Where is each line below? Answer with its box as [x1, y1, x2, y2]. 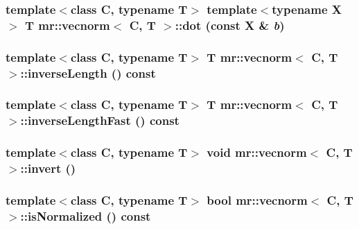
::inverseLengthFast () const [20, 112, 179, 129]
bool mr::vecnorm [207, 191, 308, 208]
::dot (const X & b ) [175, 16, 285, 33]
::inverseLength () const [20, 64, 156, 81]
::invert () [20, 160, 76, 177]
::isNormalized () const [20, 207, 151, 224]
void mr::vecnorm [207, 144, 307, 161]
